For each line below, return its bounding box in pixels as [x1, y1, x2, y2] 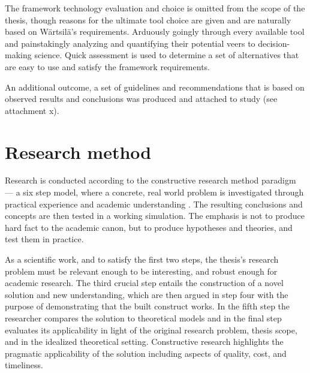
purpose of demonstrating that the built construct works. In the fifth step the [5, 300, 290, 312]
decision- [258, 37, 290, 49]
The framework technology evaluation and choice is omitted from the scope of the [5, 2, 305, 14]
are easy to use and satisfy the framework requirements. [5, 60, 210, 73]
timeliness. [5, 359, 43, 371]
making [5, 49, 32, 61]
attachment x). [5, 104, 59, 116]
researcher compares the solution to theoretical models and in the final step [5, 312, 282, 324]
